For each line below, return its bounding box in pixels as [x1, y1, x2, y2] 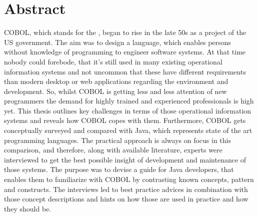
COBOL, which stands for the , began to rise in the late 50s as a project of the [4, 27, 246, 37]
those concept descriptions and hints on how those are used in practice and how [4, 193, 248, 204]
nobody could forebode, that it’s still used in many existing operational [4, 56, 222, 66]
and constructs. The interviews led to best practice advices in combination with [4, 183, 248, 194]
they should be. [4, 203, 51, 213]
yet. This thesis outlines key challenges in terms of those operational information [4, 105, 251, 115]
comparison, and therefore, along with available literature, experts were [4, 144, 222, 155]
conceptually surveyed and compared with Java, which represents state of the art [4, 125, 252, 135]
